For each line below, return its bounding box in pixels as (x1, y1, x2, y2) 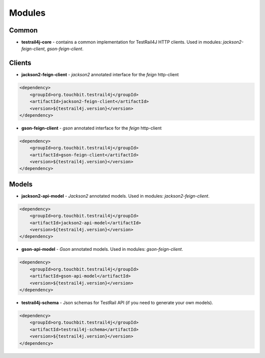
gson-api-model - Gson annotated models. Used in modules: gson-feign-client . (21, 246, 184, 252)
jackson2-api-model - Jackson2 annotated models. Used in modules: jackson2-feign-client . (21, 193, 210, 199)
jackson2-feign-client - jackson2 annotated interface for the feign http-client (21, 72, 179, 78)
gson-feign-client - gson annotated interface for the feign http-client (21, 125, 162, 131)
